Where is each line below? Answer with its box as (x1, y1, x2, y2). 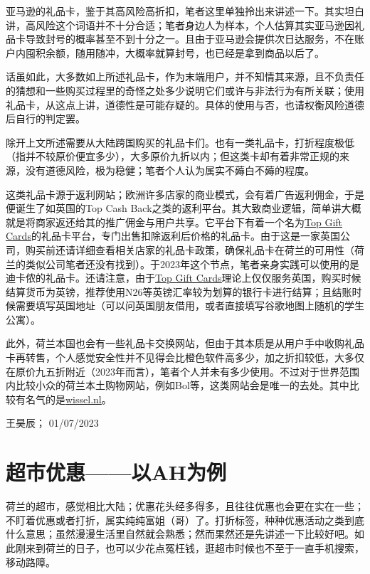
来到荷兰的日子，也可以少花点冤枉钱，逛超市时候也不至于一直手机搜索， (25, 540, 364, 555)
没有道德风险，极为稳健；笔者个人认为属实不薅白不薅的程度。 (25, 162, 314, 177)
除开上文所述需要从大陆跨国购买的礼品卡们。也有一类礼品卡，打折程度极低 (6, 134, 354, 149)
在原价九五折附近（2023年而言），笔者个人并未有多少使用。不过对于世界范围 (6, 363, 359, 378)
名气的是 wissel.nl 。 (25, 391, 112, 406)
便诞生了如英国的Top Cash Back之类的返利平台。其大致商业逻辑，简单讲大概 (6, 201, 361, 216)
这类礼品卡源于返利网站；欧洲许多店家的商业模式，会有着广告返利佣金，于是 (6, 186, 364, 201)
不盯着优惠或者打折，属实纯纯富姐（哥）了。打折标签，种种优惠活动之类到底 (6, 512, 364, 527)
